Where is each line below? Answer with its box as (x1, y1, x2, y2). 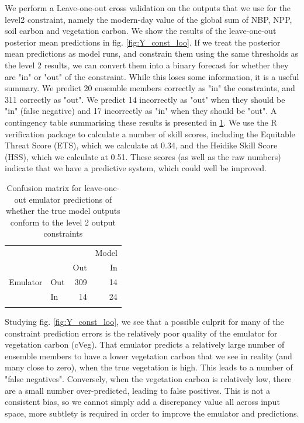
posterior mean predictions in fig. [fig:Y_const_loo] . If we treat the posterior (5, 36, 281, 48)
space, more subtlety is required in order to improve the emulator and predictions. (5, 407, 299, 419)
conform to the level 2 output (10, 216, 116, 228)
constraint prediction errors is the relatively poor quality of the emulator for (5, 327, 278, 339)
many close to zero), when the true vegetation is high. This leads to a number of (5, 361, 293, 373)
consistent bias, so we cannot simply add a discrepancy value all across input (5, 396, 280, 408)
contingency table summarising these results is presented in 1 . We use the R (5, 116, 277, 128)
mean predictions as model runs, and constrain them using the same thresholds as (5, 47, 299, 60)
